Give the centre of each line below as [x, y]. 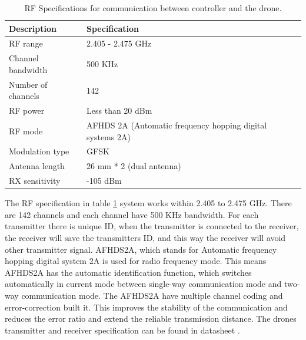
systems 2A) [109, 136]
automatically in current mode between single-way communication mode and [143, 284]
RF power [27, 110]
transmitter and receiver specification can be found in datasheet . [122, 330]
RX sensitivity [35, 181]
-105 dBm [104, 181]
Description [33, 28]
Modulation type [39, 151]
